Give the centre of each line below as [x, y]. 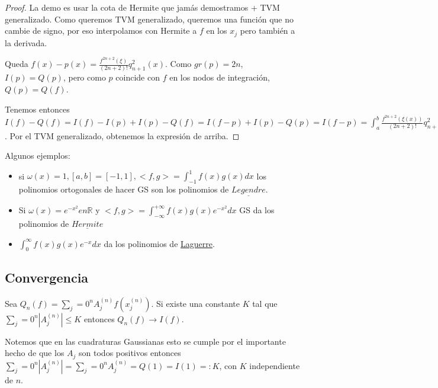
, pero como [84, 77]
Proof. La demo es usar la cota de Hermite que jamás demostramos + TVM [142, 7]
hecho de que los [35, 353]
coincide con [138, 77]
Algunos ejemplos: [38, 155]
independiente [275, 365]
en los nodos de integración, [220, 77]
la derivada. [26, 42]
